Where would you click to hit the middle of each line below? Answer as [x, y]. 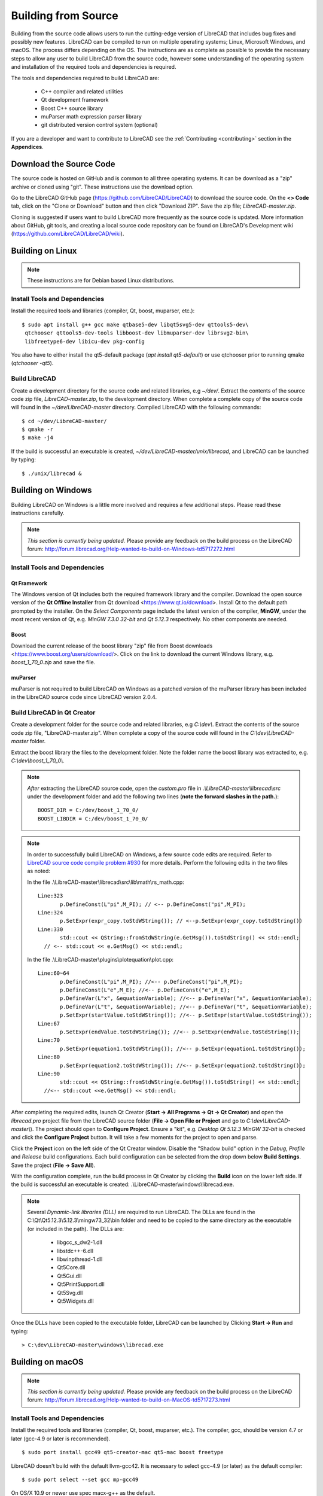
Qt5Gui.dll [69, 1276]
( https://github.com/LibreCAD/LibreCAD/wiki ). [68, 234]
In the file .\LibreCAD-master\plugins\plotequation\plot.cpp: [100, 959]
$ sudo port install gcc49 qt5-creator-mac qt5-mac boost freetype [123, 1452]
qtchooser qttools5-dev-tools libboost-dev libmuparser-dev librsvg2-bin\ [137, 333]
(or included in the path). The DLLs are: [75, 1229]
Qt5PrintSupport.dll [81, 1284]
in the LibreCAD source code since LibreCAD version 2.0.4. [84, 697]
